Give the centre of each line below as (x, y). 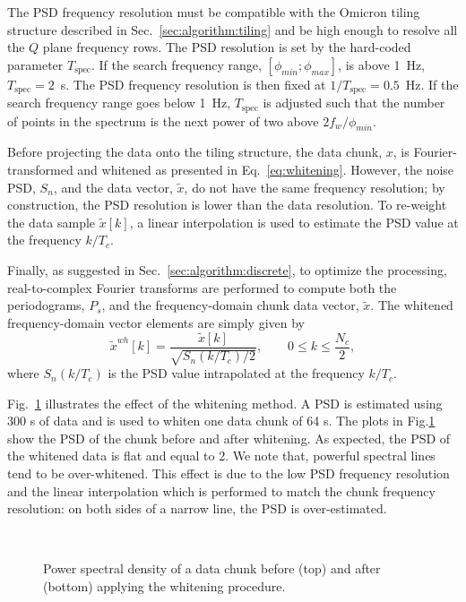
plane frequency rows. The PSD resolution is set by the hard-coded (227, 47)
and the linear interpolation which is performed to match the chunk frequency (221, 490)
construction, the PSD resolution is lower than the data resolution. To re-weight (227, 205)
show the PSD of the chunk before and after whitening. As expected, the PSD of (229, 438)
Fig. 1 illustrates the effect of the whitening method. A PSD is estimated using (225, 403)
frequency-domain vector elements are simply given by (156, 322)
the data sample (52, 222)
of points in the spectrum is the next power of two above (163, 120)
